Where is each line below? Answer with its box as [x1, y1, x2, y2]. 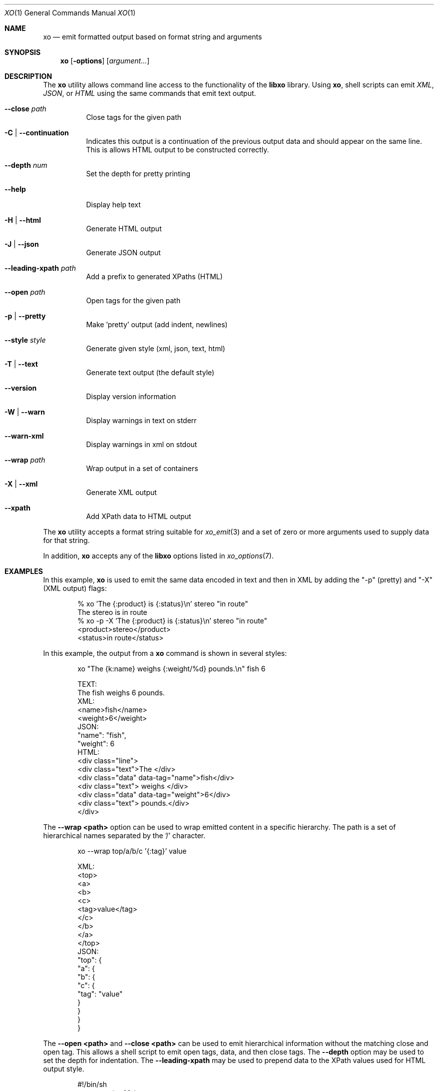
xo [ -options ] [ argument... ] [60, 56, 150, 65]
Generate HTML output [86, 224, 162, 233]
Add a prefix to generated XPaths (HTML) [86, 272, 223, 281]
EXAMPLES [4, 567, 43, 575]
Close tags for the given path [86, 113, 182, 121]
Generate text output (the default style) [86, 368, 215, 377]
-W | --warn [4, 408, 45, 416]
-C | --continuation [4, 128, 69, 137]
